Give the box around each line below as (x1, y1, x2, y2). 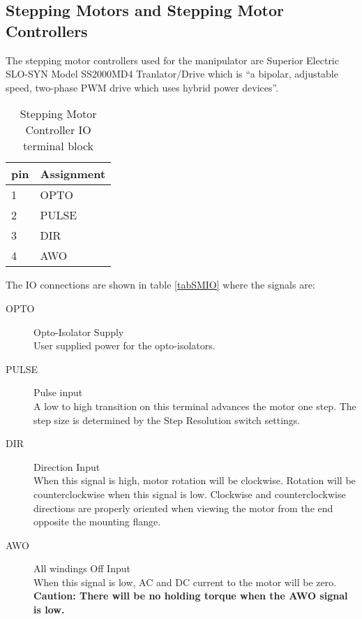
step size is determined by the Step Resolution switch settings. (33, 412, 301, 427)
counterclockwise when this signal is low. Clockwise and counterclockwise (33, 486, 346, 501)
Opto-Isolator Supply (33, 324, 124, 339)
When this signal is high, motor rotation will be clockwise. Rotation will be (33, 473, 356, 488)
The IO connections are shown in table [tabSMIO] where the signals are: (6, 277, 315, 292)
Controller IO (25, 122, 91, 138)
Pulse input (33, 385, 83, 400)
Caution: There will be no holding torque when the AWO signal (33, 588, 348, 603)
